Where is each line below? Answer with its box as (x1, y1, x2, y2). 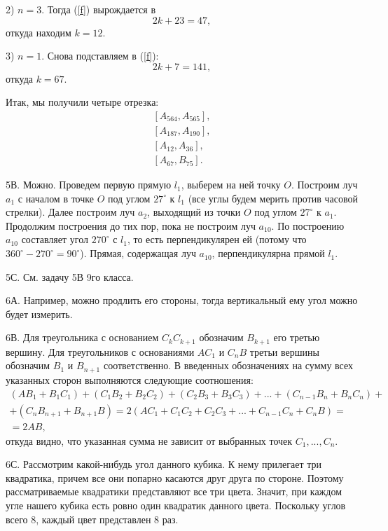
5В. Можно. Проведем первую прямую (6, 177, 172, 192)
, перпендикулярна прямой (212, 246, 325, 261)
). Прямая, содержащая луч (80, 246, 196, 261)
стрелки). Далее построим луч (6, 205, 135, 219)
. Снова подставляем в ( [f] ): (41, 48, 159, 63)
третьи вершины (249, 344, 319, 359)
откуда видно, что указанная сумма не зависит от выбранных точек (6, 433, 293, 448)
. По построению (271, 218, 345, 233)
